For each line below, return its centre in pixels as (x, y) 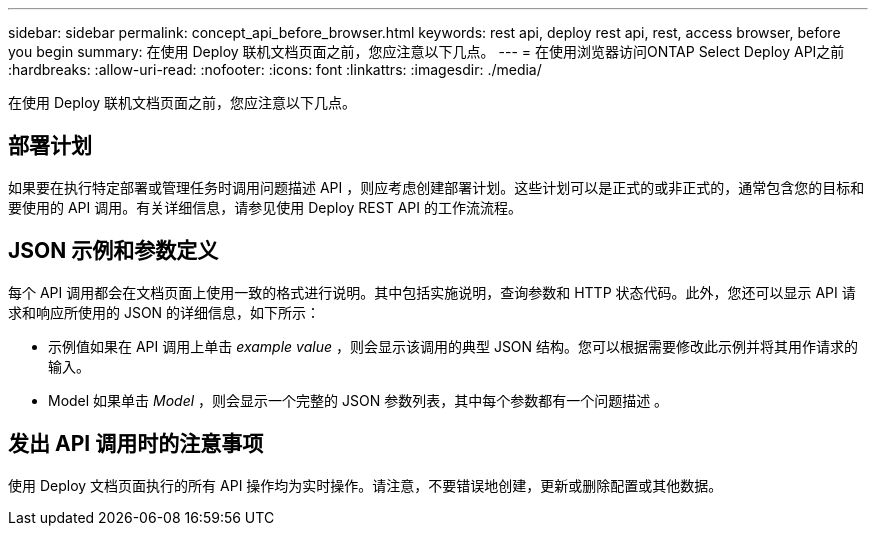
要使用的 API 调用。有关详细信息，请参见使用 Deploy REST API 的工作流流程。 (265, 207)
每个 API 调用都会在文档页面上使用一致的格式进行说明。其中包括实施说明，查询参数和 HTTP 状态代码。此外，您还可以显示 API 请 (432, 292)
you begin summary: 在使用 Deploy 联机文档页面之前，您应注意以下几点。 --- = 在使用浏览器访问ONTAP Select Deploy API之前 (426, 51)
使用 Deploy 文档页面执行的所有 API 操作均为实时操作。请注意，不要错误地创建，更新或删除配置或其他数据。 (365, 485)
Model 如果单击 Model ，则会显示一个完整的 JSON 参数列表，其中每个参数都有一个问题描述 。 (358, 400)
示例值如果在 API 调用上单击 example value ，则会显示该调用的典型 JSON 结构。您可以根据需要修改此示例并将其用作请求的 (453, 346)
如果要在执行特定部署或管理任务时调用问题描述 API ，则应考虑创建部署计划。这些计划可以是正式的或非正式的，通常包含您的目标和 (436, 187)
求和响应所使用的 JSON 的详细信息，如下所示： (164, 312)
